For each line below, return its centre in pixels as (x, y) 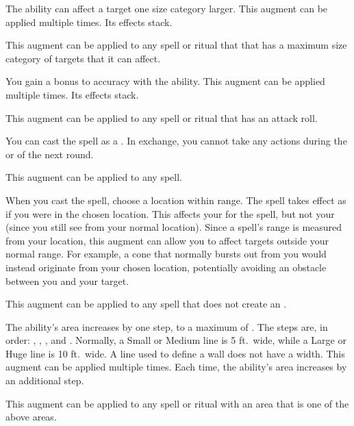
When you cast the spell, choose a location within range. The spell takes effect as (176, 200)
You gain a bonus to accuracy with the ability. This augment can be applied (165, 81)
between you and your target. (67, 280)
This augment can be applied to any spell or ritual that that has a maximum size (176, 45)
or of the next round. (50, 154)
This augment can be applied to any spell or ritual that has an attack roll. (162, 117)
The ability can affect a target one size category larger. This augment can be (167, 8)
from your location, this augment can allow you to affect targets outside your (167, 240)
